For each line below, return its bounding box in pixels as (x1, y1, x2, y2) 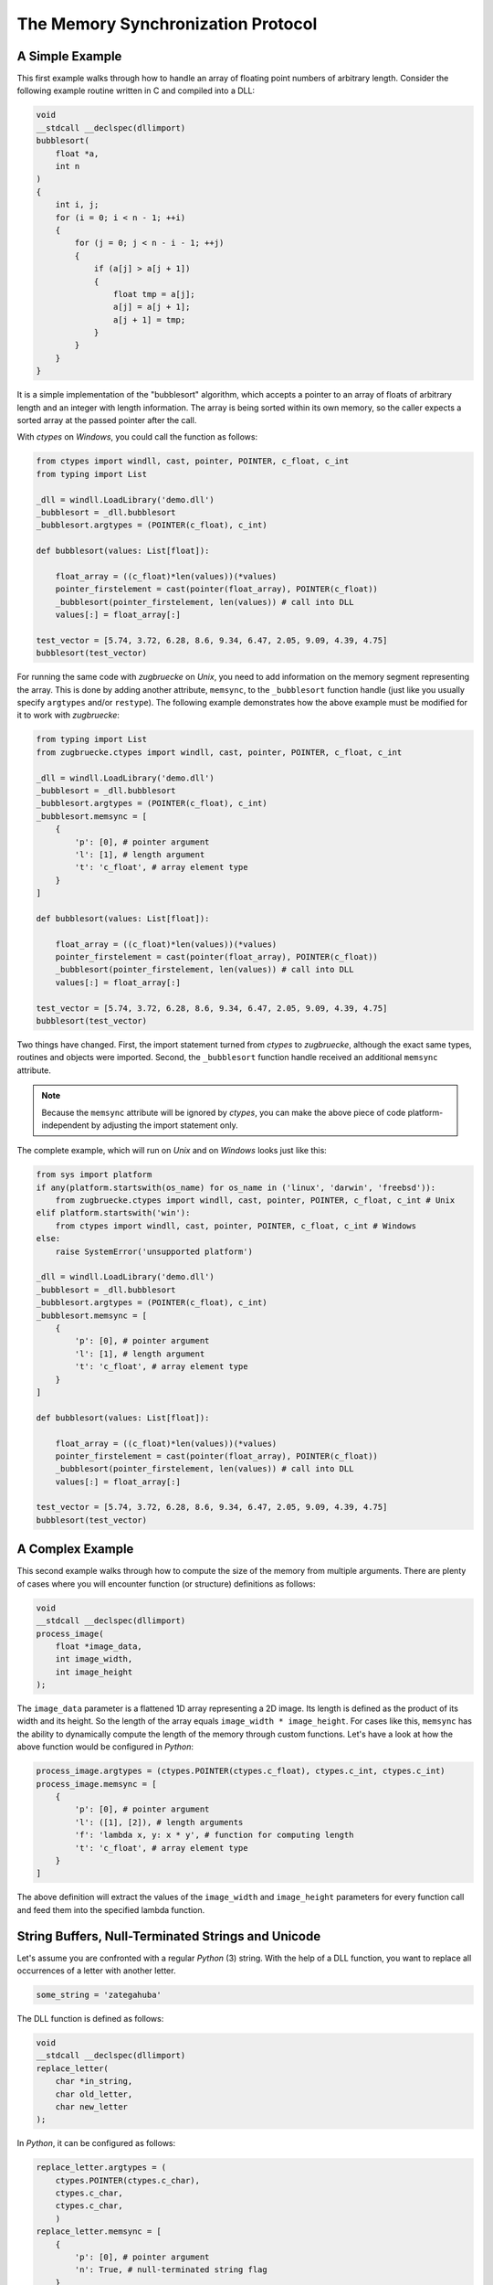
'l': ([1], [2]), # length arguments (74, 1817, 244, 1827)
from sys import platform (36, 1170, 152, 1180)
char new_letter (55, 2101, 128, 2111)
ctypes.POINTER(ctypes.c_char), (55, 2175, 201, 2185)
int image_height (55, 1666, 133, 1677)
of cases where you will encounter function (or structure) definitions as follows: (16, 1578, 316, 1589)
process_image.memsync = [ (36, 1779, 157, 1789)
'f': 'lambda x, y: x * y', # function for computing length (74, 1830, 354, 1841)
